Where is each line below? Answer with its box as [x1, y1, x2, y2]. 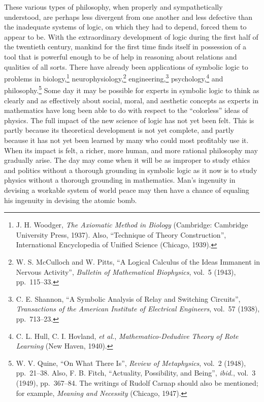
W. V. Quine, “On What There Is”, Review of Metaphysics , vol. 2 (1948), [16, 357, 246, 368]
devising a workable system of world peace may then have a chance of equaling [4, 185, 249, 195]
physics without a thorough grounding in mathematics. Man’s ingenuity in [4, 175, 236, 185]
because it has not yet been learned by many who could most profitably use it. [4, 135, 249, 146]
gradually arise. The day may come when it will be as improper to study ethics [4, 155, 250, 165]
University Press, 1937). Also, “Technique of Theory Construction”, [16, 229, 226, 240]
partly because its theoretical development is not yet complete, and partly [4, 125, 234, 135]
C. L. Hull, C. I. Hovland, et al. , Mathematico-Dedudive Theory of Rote [16, 330, 239, 341]
